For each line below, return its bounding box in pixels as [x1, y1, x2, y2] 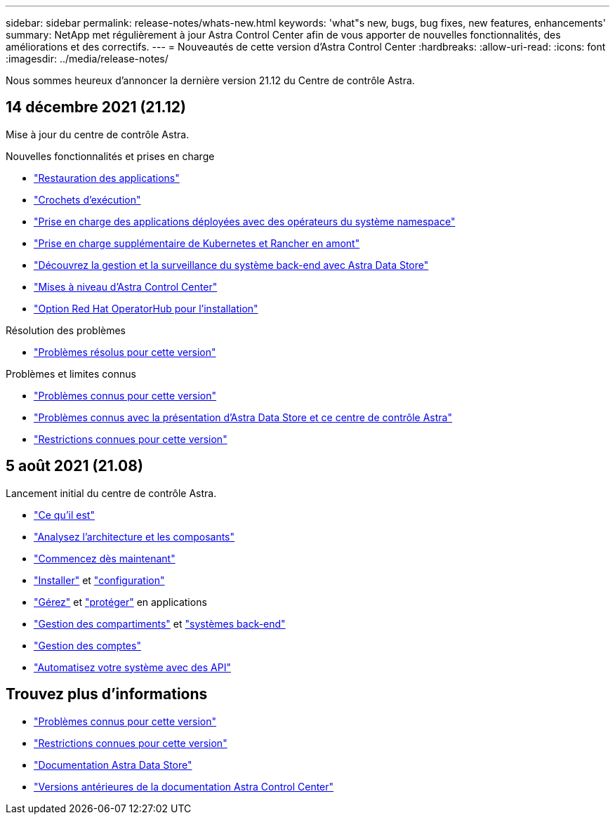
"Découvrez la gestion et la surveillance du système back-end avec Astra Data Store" [34, 258, 429, 271]
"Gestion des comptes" [34, 639, 141, 652]
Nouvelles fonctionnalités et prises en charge [6, 150, 215, 162]
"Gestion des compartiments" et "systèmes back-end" [34, 617, 286, 630]
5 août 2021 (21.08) [6, 457, 143, 475]
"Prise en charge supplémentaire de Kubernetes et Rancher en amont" [34, 237, 360, 249]
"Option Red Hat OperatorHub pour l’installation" [34, 302, 258, 315]
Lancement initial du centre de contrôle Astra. [6, 487, 217, 499]
